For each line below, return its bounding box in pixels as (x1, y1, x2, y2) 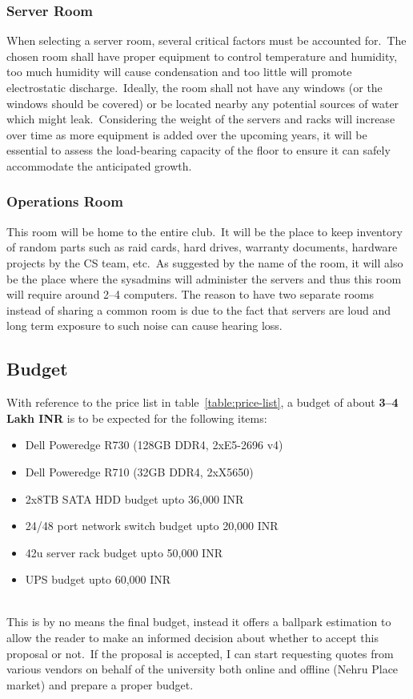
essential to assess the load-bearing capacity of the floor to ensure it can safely (6, 142, 391, 159)
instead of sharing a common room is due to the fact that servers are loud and (6, 301, 391, 318)
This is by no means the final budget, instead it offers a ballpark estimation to (6, 613, 391, 630)
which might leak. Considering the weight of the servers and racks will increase (6, 110, 395, 127)
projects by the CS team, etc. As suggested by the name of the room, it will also (6, 254, 403, 271)
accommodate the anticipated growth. (6, 157, 192, 174)
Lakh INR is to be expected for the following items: (6, 409, 267, 426)
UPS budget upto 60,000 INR (25, 571, 171, 588)
